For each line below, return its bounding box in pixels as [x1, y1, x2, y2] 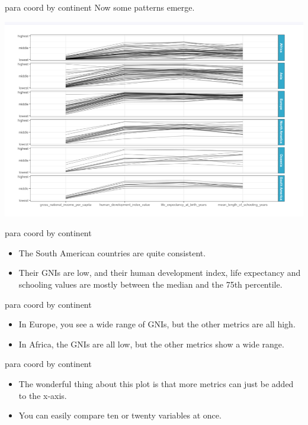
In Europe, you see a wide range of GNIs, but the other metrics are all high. [18, 318, 296, 330]
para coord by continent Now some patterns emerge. [5, 1, 195, 13]
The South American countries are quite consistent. [18, 246, 206, 259]
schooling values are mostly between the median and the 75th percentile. [18, 278, 283, 291]
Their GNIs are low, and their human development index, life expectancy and [18, 266, 301, 279]
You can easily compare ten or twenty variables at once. [18, 409, 222, 421]
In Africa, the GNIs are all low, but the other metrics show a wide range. [18, 337, 284, 350]
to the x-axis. [18, 389, 67, 401]
